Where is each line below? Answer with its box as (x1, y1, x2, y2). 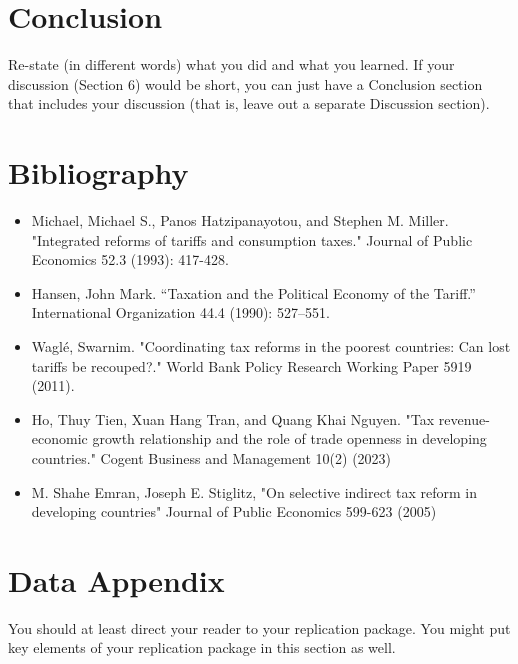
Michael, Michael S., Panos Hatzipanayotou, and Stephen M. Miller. (31, 210, 449, 231)
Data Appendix (8, 559, 225, 600)
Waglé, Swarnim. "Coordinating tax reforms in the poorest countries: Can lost (31, 336, 511, 356)
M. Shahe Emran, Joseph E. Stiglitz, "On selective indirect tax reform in (31, 481, 478, 502)
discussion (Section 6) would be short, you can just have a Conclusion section (8, 73, 483, 94)
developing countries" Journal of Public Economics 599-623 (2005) (31, 501, 437, 522)
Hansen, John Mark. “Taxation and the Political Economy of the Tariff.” (31, 282, 476, 303)
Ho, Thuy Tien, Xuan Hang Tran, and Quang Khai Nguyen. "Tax (31, 408, 435, 429)
